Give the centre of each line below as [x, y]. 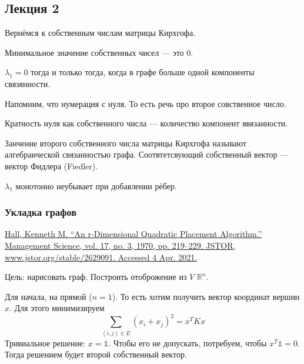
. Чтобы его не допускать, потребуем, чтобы [188, 343]
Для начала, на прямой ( [49, 296]
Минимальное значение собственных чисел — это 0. [99, 52]
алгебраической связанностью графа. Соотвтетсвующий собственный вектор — [147, 154]
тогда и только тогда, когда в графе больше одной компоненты [143, 72]
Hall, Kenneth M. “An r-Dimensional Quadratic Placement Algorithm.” [133, 234]
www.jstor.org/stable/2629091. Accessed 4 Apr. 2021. [101, 257]
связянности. [28, 83]
